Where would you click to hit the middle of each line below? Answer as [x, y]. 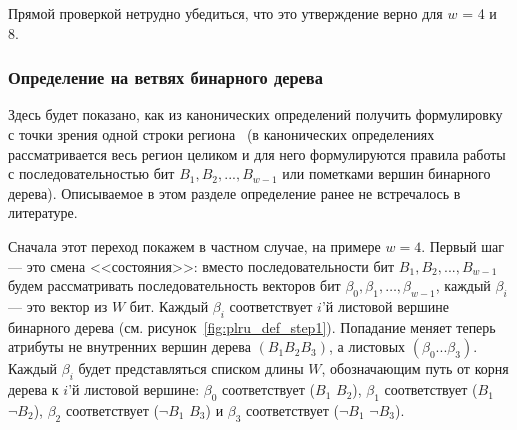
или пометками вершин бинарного [386, 173]
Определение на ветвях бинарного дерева [165, 77]
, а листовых [367, 346]
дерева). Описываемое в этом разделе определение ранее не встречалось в [234, 192]
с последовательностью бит [91, 173]
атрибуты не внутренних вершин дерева [129, 346]
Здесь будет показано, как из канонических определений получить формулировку [255, 114]
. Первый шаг [462, 245]
